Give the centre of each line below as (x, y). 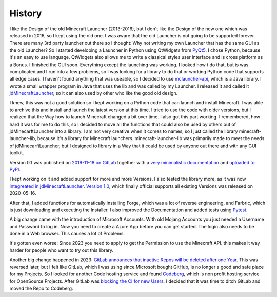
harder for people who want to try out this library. (62, 250)
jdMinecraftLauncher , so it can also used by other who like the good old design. (94, 93)
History (26, 13)
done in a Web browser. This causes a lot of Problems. (67, 234)
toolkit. (17, 153)
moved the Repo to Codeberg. (42, 288)
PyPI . (15, 169)
